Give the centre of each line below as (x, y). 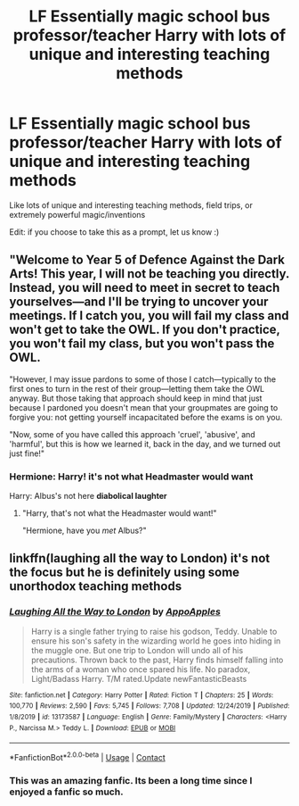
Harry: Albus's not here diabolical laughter (88, 496)
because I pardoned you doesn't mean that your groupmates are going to (144, 407)
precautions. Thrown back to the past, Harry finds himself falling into (157, 660)
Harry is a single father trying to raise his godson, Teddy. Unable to (154, 631)
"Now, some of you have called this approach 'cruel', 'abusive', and (132, 434)
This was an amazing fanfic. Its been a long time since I (131, 780)
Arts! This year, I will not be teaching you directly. (149, 274)
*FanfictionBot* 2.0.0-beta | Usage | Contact (88, 757)
